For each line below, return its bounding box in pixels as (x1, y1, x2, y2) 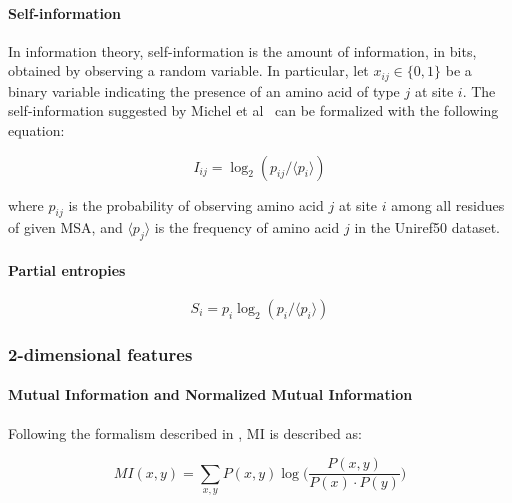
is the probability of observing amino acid (68, 194, 324, 215)
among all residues (391, 194, 505, 215)
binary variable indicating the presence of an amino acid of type (8, 80, 400, 101)
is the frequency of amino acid (154, 217, 340, 238)
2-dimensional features (8, 341, 193, 366)
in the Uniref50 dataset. (354, 217, 500, 238)
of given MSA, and (8, 217, 123, 238)
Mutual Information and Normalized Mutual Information (8, 384, 413, 405)
